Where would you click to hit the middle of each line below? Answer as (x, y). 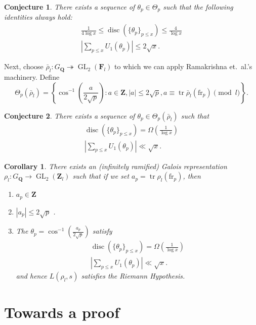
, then (192, 176)
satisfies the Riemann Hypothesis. (133, 276)
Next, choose (24, 66)
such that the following (198, 7)
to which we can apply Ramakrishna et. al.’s (183, 66)
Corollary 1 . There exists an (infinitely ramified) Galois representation (116, 166)
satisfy (102, 231)
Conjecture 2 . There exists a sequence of (70, 115)
